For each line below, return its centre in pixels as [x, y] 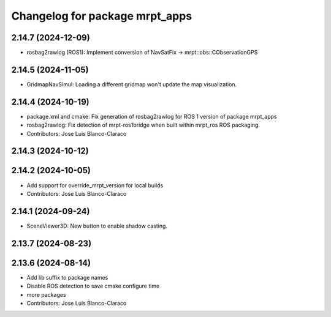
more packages [47, 294]
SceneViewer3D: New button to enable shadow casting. [97, 226]
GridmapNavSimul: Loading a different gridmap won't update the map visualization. [132, 84]
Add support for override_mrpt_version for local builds [95, 185]
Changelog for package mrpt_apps [102, 16]
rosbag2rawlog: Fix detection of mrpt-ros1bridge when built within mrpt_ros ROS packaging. [143, 125]
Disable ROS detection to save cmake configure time [93, 286]
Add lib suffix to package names [67, 277]
